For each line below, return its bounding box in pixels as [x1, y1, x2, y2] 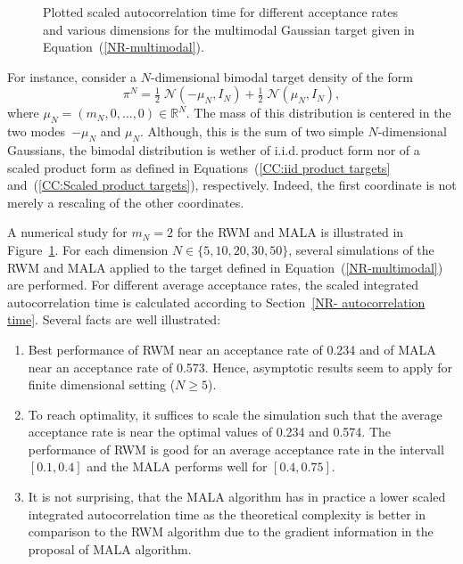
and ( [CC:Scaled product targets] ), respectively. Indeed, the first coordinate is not [7, 176, 457, 194]
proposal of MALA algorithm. [28, 539, 192, 558]
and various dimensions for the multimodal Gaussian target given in [43, 20, 415, 38]
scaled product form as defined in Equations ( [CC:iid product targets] [7, 158, 391, 176]
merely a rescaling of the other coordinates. [7, 192, 244, 211]
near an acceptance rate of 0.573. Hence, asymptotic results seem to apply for [28, 357, 453, 376]
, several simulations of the [288, 240, 434, 258]
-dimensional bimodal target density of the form [151, 67, 413, 86]
